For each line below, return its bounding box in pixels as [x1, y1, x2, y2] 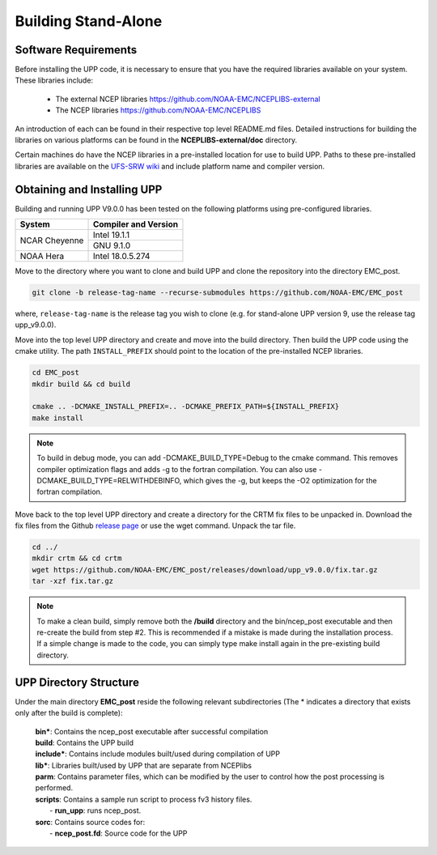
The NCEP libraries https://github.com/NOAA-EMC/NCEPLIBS [55, 105, 261, 115]
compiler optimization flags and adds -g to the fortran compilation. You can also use [36, 464, 317, 474]
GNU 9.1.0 [92, 240, 131, 251]
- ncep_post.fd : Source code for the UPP [49, 828, 188, 838]
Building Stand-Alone [15, 12, 163, 30]
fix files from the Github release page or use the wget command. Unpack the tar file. [15, 521, 296, 530]
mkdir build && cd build [32, 379, 131, 389]
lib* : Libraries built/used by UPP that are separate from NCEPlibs [35, 760, 252, 770]
